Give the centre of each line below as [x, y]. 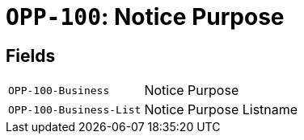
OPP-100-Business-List [75, 109]
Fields [31, 56]
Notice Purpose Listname [221, 110]
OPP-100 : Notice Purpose [145, 17]
